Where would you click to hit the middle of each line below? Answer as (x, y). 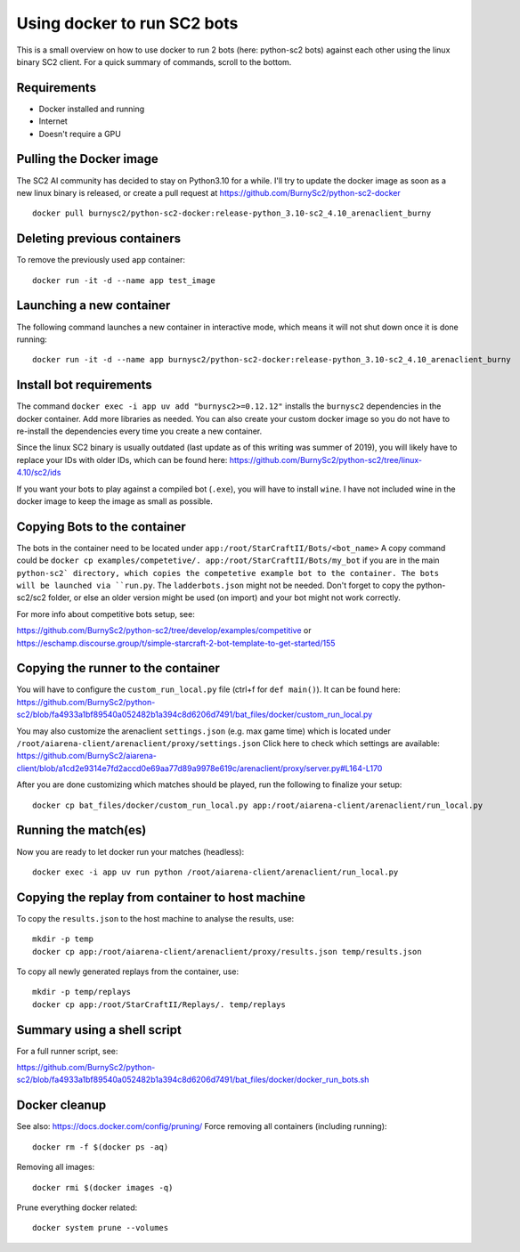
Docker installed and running (92, 109)
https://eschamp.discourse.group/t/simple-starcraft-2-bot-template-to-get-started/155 (176, 643)
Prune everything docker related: (77, 1207)
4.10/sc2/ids (39, 473)
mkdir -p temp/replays (82, 992)
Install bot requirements (84, 385)
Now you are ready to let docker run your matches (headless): (130, 851)
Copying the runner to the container (118, 668)
